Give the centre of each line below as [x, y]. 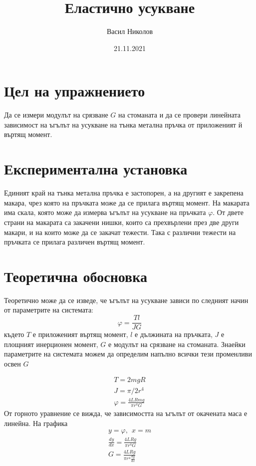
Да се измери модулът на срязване [56, 115]
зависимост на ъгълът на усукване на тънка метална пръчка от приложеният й [123, 124]
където [14, 334]
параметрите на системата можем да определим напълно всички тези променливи [128, 354]
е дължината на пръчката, [174, 334]
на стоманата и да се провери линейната [179, 115]
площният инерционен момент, [51, 344]
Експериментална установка [96, 169]
